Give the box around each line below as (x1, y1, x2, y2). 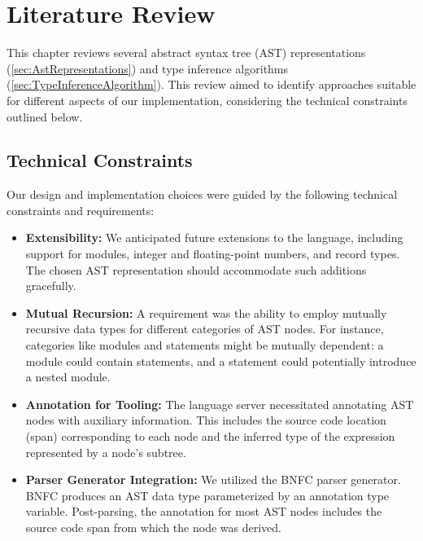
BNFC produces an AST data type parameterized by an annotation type (25, 486, 390, 504)
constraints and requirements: (7, 201, 155, 218)
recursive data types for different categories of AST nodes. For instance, (25, 320, 384, 337)
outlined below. (7, 108, 83, 125)
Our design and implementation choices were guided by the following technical (7, 186, 398, 203)
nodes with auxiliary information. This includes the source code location (25, 411, 386, 429)
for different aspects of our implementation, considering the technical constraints (7, 91, 408, 108)
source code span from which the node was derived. (25, 518, 281, 535)
